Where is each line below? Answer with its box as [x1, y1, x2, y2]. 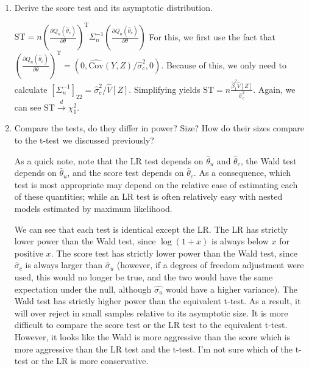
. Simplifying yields [129, 82, 201, 95]
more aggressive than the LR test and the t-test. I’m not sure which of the [14, 342, 293, 355]
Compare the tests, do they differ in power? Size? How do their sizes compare [14, 122, 305, 134]
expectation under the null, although [14, 282, 152, 295]
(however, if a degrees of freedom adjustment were [116, 258, 304, 271]
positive [14, 246, 43, 259]
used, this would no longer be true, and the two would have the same [14, 270, 273, 283]
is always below [211, 235, 269, 247]
